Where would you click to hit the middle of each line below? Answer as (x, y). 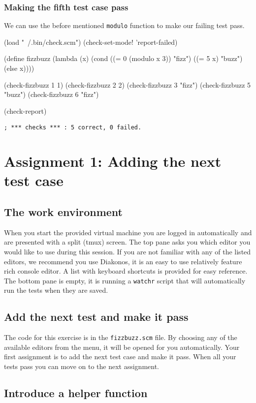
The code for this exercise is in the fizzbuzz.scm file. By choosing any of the (121, 337)
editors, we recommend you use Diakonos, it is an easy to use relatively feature (123, 261)
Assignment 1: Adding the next (113, 161)
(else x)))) (19, 68)
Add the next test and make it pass (96, 317)
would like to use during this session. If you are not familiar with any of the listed (128, 251)
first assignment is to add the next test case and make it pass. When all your (120, 356)
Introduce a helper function (76, 393)
